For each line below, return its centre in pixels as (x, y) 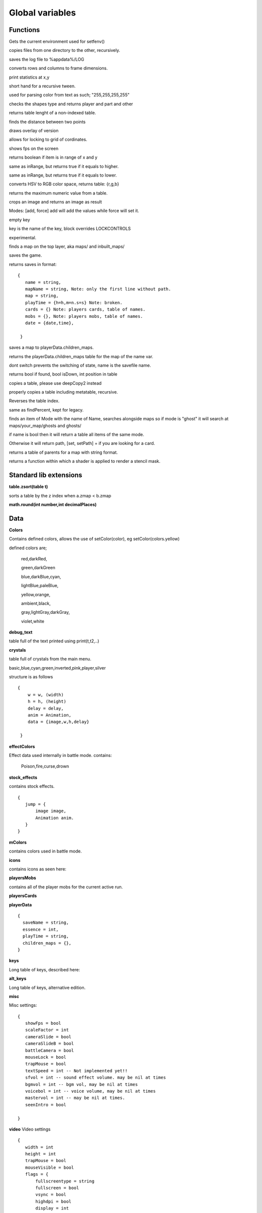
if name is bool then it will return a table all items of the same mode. (76, 435)
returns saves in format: (33, 264)
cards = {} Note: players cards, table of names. (85, 310)
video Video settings (30, 1129)
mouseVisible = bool (49, 1167)
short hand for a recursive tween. (42, 86)
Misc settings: (23, 1005)
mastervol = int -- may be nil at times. (75, 1098)
